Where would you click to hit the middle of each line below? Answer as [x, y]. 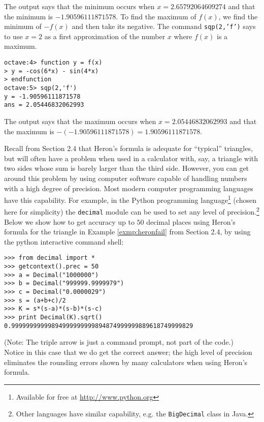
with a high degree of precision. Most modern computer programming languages [129, 188]
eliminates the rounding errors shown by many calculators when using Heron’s [126, 362]
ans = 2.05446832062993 [44, 105]
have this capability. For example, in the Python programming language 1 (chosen [130, 199]
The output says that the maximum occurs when [80, 121]
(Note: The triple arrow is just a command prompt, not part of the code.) [119, 342]
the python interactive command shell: [64, 241]
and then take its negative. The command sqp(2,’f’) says [164, 26]
